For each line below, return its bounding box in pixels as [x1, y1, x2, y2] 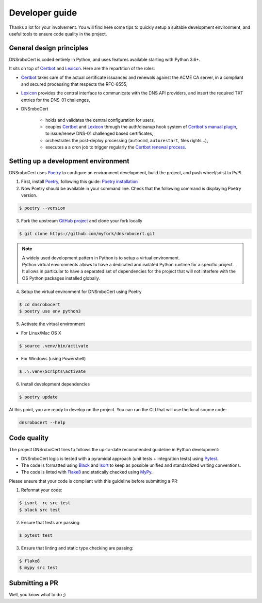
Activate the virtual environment [21, 321, 85, 327]
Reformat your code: [21, 487, 63, 493]
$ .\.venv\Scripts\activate [19, 368, 86, 374]
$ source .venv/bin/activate [19, 343, 89, 348]
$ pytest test [19, 532, 53, 538]
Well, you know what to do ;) [9, 592, 66, 598]
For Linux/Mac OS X [21, 330, 62, 336]
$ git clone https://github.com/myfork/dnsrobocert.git [19, 231, 155, 237]
